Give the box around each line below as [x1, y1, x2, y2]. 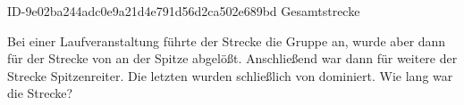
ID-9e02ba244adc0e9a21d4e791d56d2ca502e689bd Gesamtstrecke [7, 2, 360, 20]
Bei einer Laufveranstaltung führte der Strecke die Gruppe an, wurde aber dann [7, 31, 446, 50]
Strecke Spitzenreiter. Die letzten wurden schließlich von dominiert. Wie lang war [7, 66, 453, 85]
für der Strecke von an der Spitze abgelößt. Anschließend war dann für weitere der [7, 49, 458, 68]
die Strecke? [7, 84, 73, 102]
